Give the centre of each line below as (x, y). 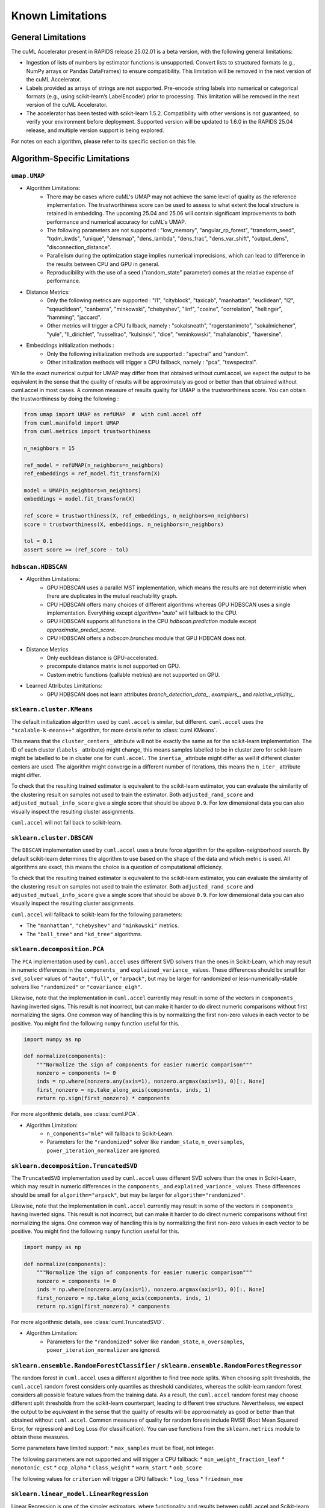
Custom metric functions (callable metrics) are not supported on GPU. (133, 674)
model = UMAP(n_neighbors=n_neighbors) (82, 491)
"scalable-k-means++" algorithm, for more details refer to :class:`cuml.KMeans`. (114, 730)
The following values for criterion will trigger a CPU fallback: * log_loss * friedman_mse (127, 1478)
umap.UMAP (28, 176)
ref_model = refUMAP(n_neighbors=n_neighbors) (94, 465)
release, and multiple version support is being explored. (95, 130)
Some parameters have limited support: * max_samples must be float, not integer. (113, 1448)
